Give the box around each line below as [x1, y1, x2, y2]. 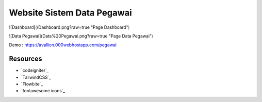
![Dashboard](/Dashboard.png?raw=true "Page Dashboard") [9, 24, 130, 30]
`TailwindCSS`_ [21, 74, 51, 80]
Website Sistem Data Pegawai [9, 7, 132, 18]
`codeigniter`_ [21, 68, 49, 73]
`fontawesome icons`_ [21, 88, 65, 94]
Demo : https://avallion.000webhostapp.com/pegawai [9, 42, 116, 48]
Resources [9, 55, 42, 63]
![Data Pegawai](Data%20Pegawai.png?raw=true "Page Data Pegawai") [9, 33, 153, 39]
